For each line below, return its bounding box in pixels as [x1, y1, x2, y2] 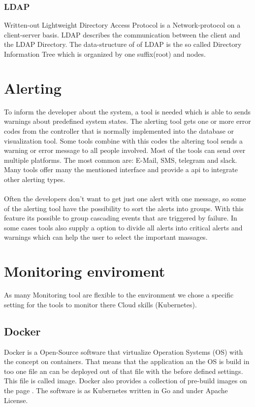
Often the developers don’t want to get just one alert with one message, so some [4, 193, 246, 204]
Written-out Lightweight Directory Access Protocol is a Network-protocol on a [4, 20, 241, 30]
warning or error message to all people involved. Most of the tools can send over [4, 145, 246, 155]
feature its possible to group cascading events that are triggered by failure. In [4, 213, 237, 223]
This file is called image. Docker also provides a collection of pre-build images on [4, 375, 247, 386]
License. [4, 395, 28, 405]
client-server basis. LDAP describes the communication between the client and [4, 29, 241, 39]
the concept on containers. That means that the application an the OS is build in [4, 356, 250, 367]
